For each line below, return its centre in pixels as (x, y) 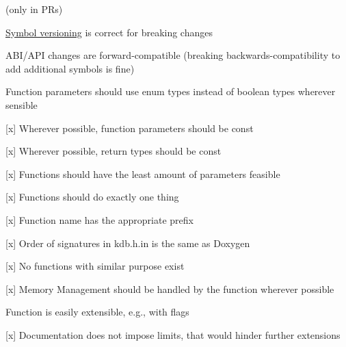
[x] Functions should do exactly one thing (92, 197)
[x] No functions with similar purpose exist (95, 266)
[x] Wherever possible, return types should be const (114, 151)
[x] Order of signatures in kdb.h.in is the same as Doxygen (128, 243)
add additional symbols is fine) (70, 68)
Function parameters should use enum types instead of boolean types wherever (171, 91)
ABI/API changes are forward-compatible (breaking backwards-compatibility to (173, 55)
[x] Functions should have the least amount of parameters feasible (143, 173)
